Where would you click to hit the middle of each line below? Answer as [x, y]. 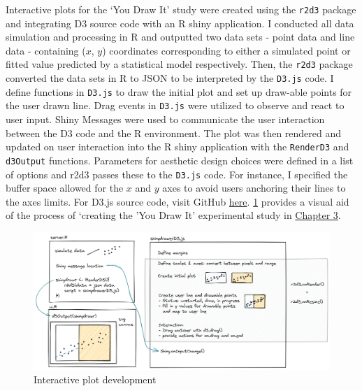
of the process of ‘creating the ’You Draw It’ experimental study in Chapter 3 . [173, 215]
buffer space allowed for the [65, 188]
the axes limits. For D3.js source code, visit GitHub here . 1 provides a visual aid [178, 201]
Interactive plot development [95, 379]
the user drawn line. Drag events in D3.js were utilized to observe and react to [175, 105]
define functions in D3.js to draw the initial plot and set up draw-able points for [179, 91]
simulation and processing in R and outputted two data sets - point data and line [180, 37]
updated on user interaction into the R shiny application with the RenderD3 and [178, 147]
